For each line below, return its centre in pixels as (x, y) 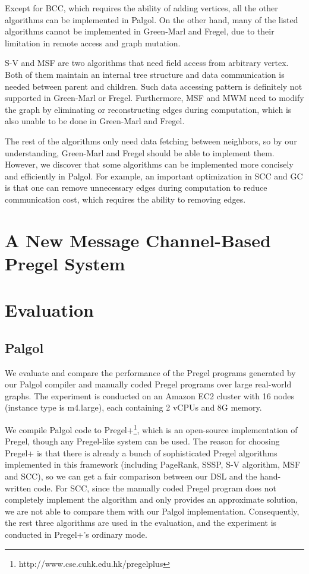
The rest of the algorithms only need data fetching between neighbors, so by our (151, 141)
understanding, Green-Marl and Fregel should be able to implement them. (140, 152)
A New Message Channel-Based (138, 240)
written (18, 488)
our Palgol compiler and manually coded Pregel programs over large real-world (148, 384)
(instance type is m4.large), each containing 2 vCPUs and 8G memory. (133, 407)
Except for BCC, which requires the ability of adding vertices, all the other (141, 8)
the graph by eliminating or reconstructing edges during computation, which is (148, 109)
